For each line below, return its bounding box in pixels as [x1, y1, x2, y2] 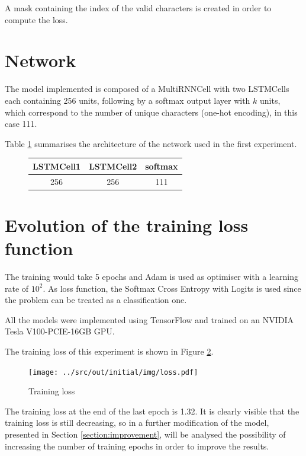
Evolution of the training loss [5, 212, 249, 237]
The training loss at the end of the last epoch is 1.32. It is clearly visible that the [5, 404, 299, 417]
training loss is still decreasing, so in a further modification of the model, [5, 416, 269, 429]
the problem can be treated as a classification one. [5, 294, 187, 306]
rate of [5, 282, 29, 294]
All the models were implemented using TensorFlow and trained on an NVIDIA [5, 313, 294, 326]
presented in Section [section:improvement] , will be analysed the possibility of [5, 428, 286, 441]
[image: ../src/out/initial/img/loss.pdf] [28, 368, 198, 377]
